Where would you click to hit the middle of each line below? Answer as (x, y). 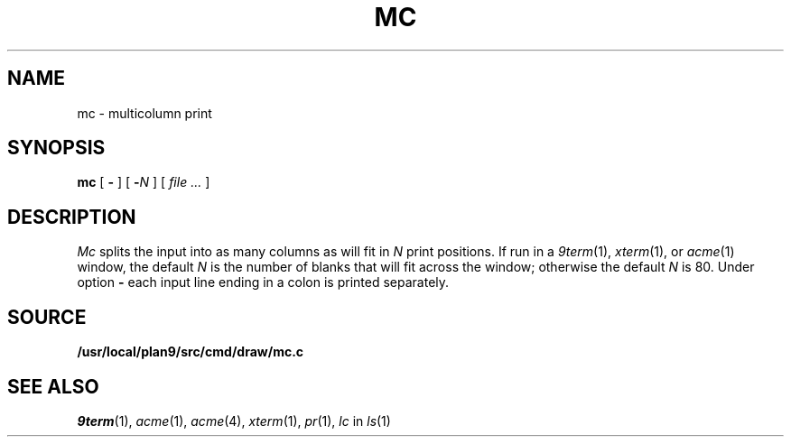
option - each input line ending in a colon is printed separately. (263, 282)
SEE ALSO (53, 386)
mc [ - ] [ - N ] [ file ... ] (144, 182)
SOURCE (47, 317)
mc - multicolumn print (144, 113)
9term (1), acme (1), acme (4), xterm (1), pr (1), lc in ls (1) (234, 421)
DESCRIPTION (72, 217)
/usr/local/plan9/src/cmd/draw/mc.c (191, 352)
